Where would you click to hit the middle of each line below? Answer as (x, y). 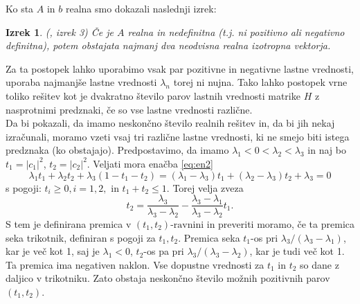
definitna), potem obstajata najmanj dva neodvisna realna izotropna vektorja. (168, 45)
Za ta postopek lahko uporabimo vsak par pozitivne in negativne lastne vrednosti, (180, 68)
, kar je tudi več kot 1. (297, 251)
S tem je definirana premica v (69, 223)
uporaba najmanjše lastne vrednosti (81, 82)
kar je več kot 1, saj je (53, 251)
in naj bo (327, 150)
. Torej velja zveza (205, 187)
